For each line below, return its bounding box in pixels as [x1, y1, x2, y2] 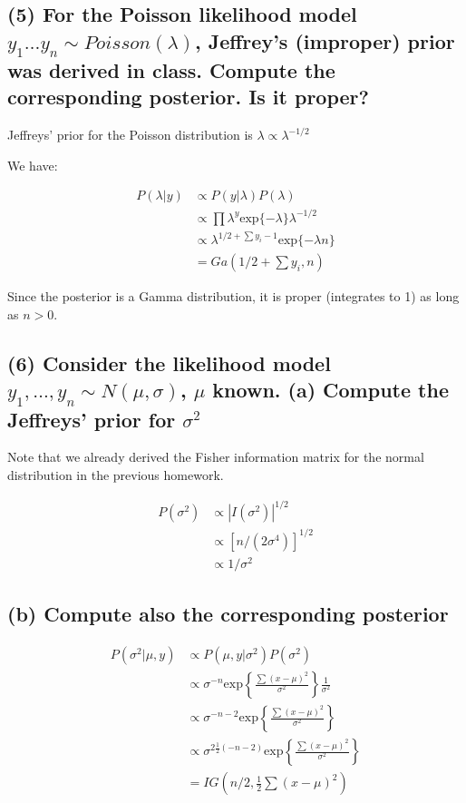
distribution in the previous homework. [7, 465, 224, 485]
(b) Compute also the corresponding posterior [7, 600, 449, 628]
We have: [7, 155, 58, 174]
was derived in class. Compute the [7, 55, 335, 83]
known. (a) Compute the [212, 376, 449, 404]
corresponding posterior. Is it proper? [7, 83, 369, 111]
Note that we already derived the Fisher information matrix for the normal [7, 447, 424, 466]
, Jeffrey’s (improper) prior [195, 26, 455, 54]
